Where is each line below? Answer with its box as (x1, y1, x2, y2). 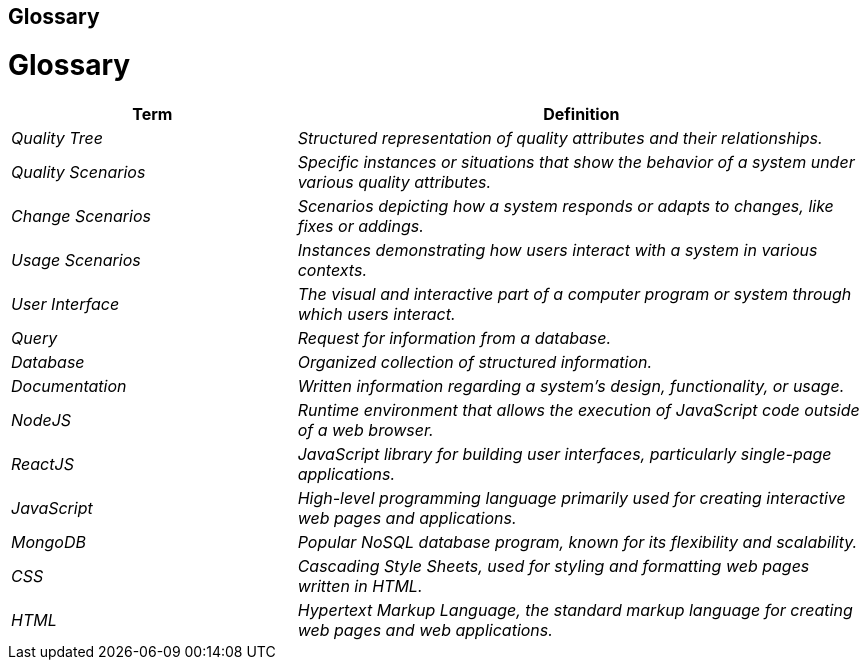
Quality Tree (11, 127, 103, 148)
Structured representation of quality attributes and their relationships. (297, 127, 823, 148)
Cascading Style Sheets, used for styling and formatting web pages (297, 555, 810, 576)
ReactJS (11, 453, 74, 474)
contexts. (297, 259, 367, 280)
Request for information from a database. (297, 327, 612, 348)
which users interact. (297, 303, 456, 324)
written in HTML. (297, 575, 423, 596)
